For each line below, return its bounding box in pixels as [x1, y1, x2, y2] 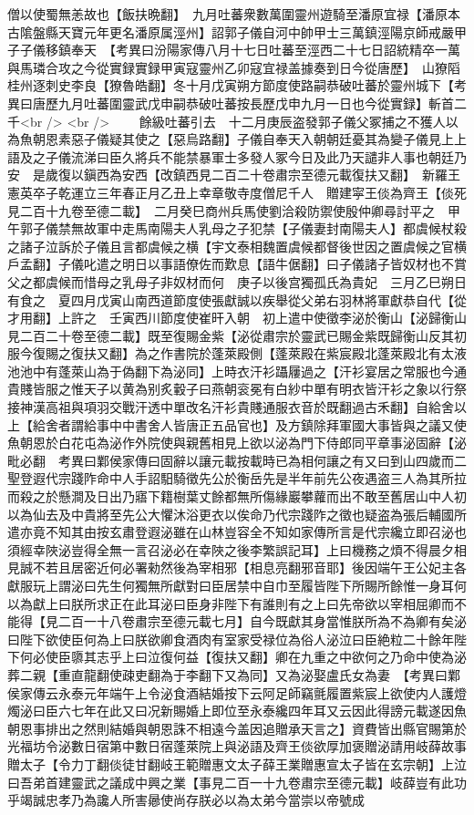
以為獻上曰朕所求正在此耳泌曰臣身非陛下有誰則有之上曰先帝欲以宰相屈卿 [7, 593, 441, 613]
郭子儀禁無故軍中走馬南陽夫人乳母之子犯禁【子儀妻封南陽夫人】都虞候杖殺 [19, 219, 467, 238]
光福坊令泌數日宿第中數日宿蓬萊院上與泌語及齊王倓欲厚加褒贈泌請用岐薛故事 [7, 737, 467, 756]
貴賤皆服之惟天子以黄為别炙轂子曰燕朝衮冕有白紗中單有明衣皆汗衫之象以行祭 [7, 379, 467, 398]
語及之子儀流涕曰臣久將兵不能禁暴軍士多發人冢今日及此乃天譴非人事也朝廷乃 [7, 147, 467, 166]
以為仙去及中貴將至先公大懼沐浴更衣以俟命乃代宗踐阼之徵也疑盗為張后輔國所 [7, 504, 467, 523]
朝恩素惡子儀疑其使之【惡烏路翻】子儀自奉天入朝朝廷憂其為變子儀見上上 [32, 129, 467, 149]
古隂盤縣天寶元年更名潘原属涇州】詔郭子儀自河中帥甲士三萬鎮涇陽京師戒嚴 [7, 22, 454, 41]
